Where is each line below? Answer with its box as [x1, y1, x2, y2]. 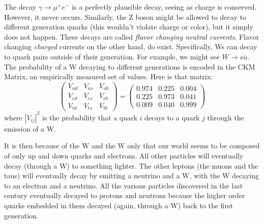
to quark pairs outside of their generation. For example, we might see [4, 51, 220, 61]
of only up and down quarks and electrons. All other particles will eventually [4, 150, 244, 161]
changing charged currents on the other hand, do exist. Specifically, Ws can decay [4, 41, 257, 52]
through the [207, 112, 244, 122]
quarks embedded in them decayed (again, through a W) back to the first [4, 200, 233, 210]
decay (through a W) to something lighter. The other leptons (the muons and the [4, 160, 258, 171]
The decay [4, 2, 36, 12]
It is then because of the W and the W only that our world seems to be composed [4, 140, 260, 151]
